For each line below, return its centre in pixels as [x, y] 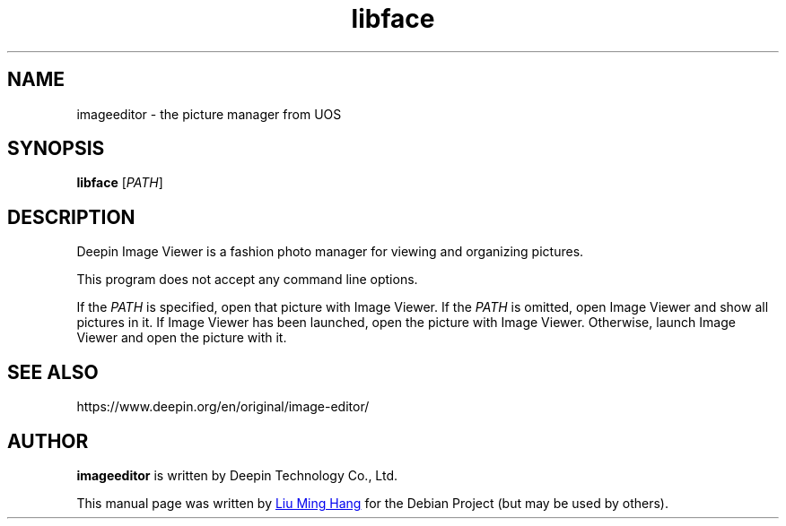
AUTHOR [48, 441]
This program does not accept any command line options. [247, 280]
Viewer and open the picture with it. [182, 338]
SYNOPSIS [56, 149]
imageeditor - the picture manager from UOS [209, 114]
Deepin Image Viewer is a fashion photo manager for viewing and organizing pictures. [330, 252]
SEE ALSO [53, 372]
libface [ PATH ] [120, 183]
